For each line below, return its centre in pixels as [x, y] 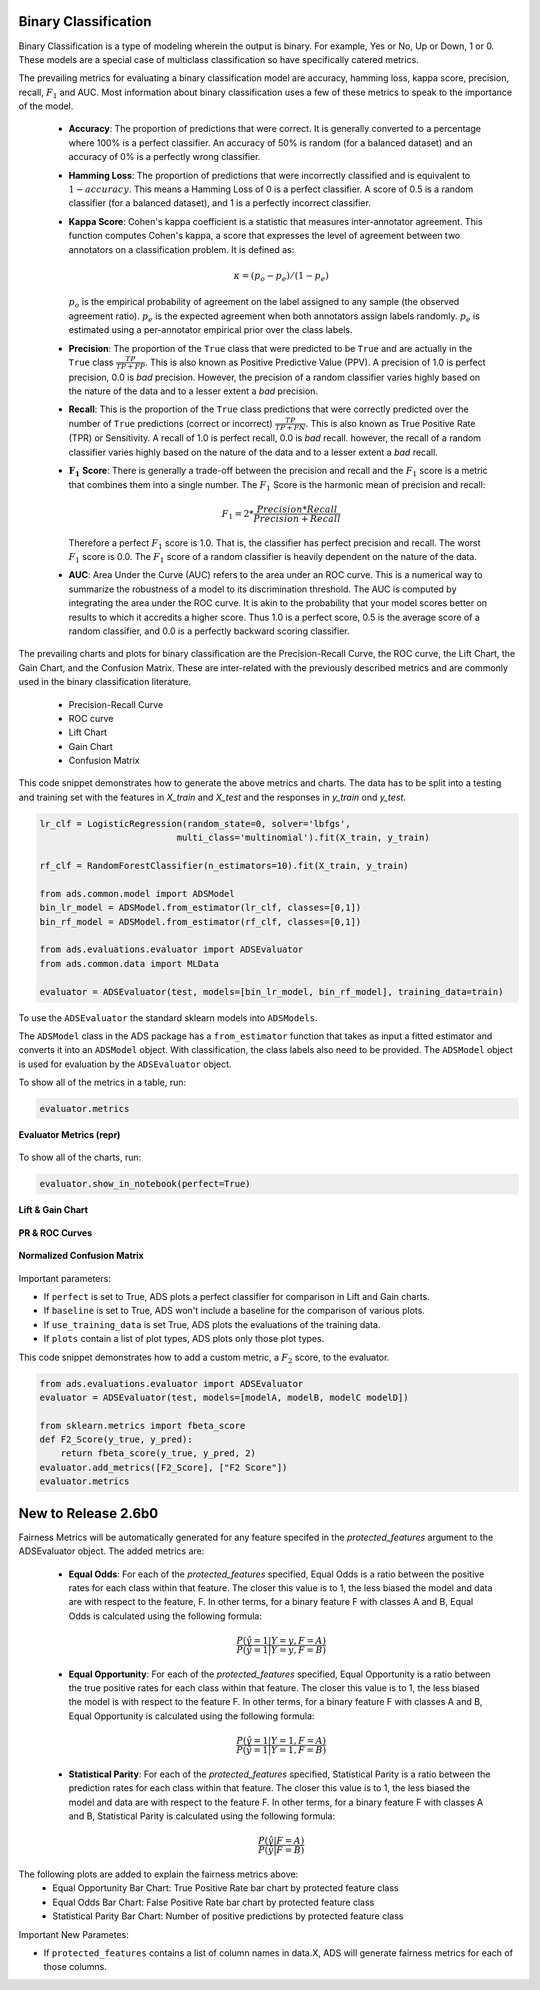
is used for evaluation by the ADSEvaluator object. [125, 1064]
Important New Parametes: [74, 1934]
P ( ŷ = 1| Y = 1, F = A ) [281, 1741]
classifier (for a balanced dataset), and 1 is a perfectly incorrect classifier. [220, 203]
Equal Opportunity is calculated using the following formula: [191, 1716]
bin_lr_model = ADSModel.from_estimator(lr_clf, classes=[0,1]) [200, 908]
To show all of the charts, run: [80, 1157]
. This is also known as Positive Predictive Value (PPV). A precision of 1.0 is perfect [315, 362]
